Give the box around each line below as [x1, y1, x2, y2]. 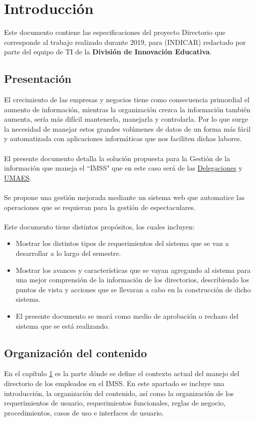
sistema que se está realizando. [15, 320, 110, 331]
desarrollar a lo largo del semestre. [15, 248, 121, 258]
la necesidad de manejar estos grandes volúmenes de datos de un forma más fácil [4, 123, 251, 134]
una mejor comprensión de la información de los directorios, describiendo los [15, 274, 250, 285]
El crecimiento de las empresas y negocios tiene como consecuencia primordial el [4, 94, 250, 105]
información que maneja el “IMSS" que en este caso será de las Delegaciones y [4, 163, 243, 173]
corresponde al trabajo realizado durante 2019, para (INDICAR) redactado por [4, 36, 246, 47]
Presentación [4, 71, 71, 86]
